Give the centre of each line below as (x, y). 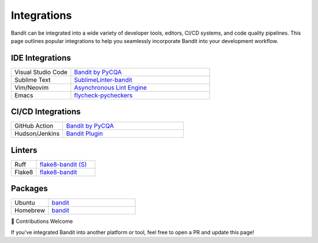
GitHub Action (34, 126)
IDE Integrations (41, 58)
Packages (29, 189)
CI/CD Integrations (46, 112)
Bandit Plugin (85, 134)
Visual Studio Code (41, 72)
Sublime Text (33, 79)
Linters (24, 150)
